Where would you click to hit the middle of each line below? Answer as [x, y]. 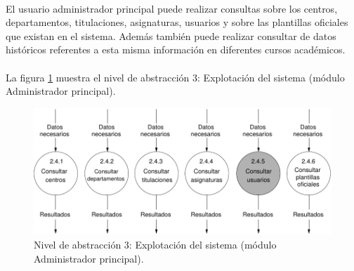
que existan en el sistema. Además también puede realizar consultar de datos [171, 35]
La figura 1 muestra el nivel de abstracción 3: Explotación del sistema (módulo [175, 77]
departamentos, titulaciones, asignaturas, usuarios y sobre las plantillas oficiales [177, 22]
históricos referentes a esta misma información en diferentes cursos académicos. [176, 49]
